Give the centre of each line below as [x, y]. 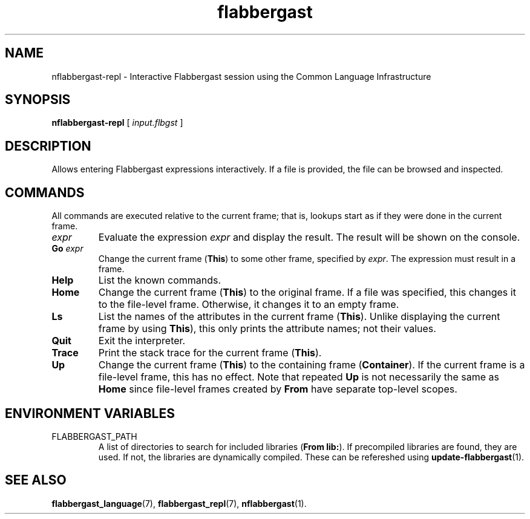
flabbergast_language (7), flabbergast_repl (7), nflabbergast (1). [179, 503]
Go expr [67, 249]
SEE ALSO [36, 480]
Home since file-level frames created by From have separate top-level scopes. [278, 389]
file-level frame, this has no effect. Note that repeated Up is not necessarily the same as [299, 377]
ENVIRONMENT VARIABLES [90, 413]
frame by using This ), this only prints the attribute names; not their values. [267, 329]
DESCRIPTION [48, 146]
